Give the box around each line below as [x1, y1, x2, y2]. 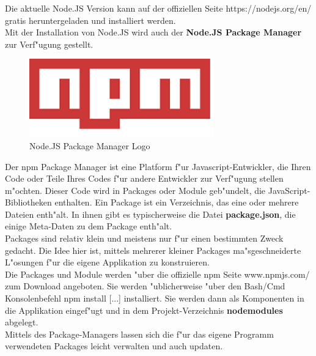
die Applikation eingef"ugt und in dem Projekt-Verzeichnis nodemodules [5, 303, 283, 316]
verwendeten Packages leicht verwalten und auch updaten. [5, 339, 223, 352]
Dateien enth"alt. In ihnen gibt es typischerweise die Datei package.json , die [5, 207, 296, 220]
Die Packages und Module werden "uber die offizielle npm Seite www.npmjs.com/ [5, 267, 310, 280]
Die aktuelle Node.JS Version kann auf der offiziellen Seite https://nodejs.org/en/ [5, 2, 312, 14]
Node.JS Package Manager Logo [29, 139, 150, 152]
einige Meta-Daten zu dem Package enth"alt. [5, 220, 172, 232]
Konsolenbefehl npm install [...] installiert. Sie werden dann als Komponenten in [5, 292, 304, 305]
